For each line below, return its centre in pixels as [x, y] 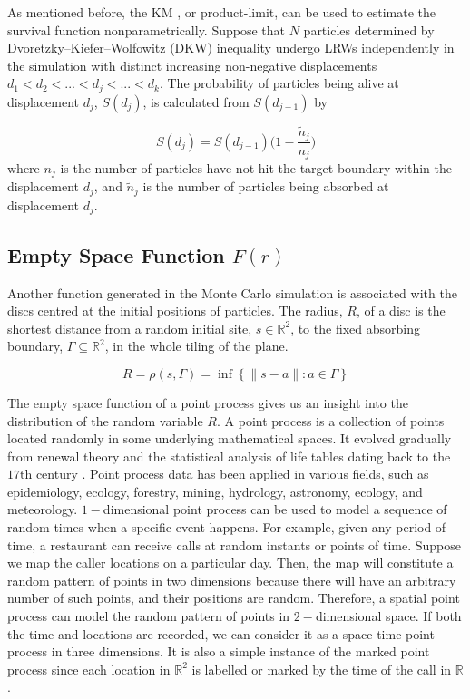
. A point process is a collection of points [331, 420]
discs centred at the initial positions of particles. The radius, [175, 311]
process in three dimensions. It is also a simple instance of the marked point [219, 651]
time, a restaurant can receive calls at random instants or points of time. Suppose [234, 544]
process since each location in [89, 669]
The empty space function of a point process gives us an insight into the [208, 402]
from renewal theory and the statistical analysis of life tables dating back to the [229, 456]
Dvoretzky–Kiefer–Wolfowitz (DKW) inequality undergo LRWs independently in [231, 48]
